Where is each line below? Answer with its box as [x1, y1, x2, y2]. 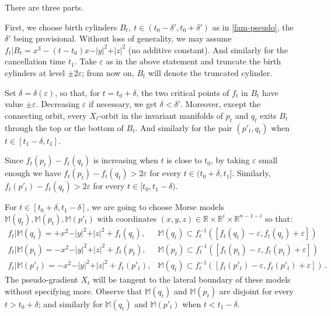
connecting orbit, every [5, 109, 87, 121]
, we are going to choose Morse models [86, 201, 224, 213]
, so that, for [55, 86, 100, 98]
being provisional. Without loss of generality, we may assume [13, 32, 232, 44]
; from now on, [82, 66, 134, 78]
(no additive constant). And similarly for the [128, 43, 288, 56]
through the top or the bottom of [5, 121, 124, 133]
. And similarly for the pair [135, 121, 232, 133]
